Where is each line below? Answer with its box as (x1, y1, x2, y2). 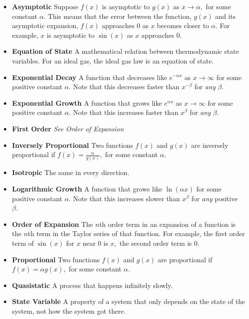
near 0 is (83, 238, 108, 248)
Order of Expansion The (12, 219, 93, 229)
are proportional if (158, 254, 213, 264)
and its (215, 11, 236, 21)
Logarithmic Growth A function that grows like (12, 184, 163, 194)
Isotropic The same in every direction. (12, 167, 130, 177)
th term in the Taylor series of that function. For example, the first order (28, 228, 245, 239)
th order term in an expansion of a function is (99, 219, 236, 229)
